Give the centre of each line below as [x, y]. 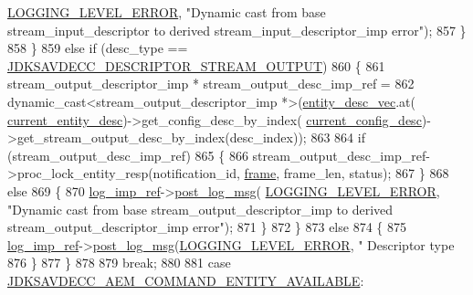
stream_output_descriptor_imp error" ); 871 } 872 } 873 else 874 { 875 [207, 227]
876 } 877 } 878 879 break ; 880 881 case [119, 263]
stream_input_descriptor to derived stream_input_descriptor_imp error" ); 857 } [237, 30]
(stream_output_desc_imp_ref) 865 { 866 [128, 155]
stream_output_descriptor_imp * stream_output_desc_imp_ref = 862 [211, 84]
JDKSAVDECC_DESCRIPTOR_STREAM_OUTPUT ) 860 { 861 [196, 65]
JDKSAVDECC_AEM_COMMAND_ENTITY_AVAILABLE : [186, 280]
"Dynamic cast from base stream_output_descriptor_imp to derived [200, 209]
